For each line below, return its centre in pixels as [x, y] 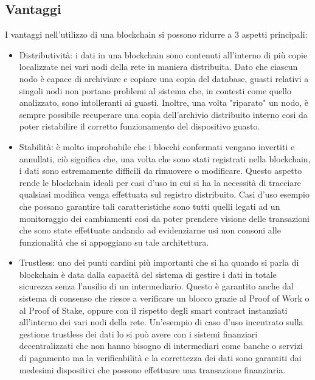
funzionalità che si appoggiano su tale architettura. [114, 242]
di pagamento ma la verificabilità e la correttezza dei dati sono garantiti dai [160, 358]
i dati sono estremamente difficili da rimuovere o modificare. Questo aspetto [161, 171]
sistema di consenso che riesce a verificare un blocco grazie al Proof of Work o [164, 298]
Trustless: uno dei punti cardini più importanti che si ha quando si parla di [159, 262]
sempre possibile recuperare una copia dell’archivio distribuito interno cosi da [163, 114]
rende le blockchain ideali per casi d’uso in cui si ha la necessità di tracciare [160, 182]
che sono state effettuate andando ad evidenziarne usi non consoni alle [150, 230]
